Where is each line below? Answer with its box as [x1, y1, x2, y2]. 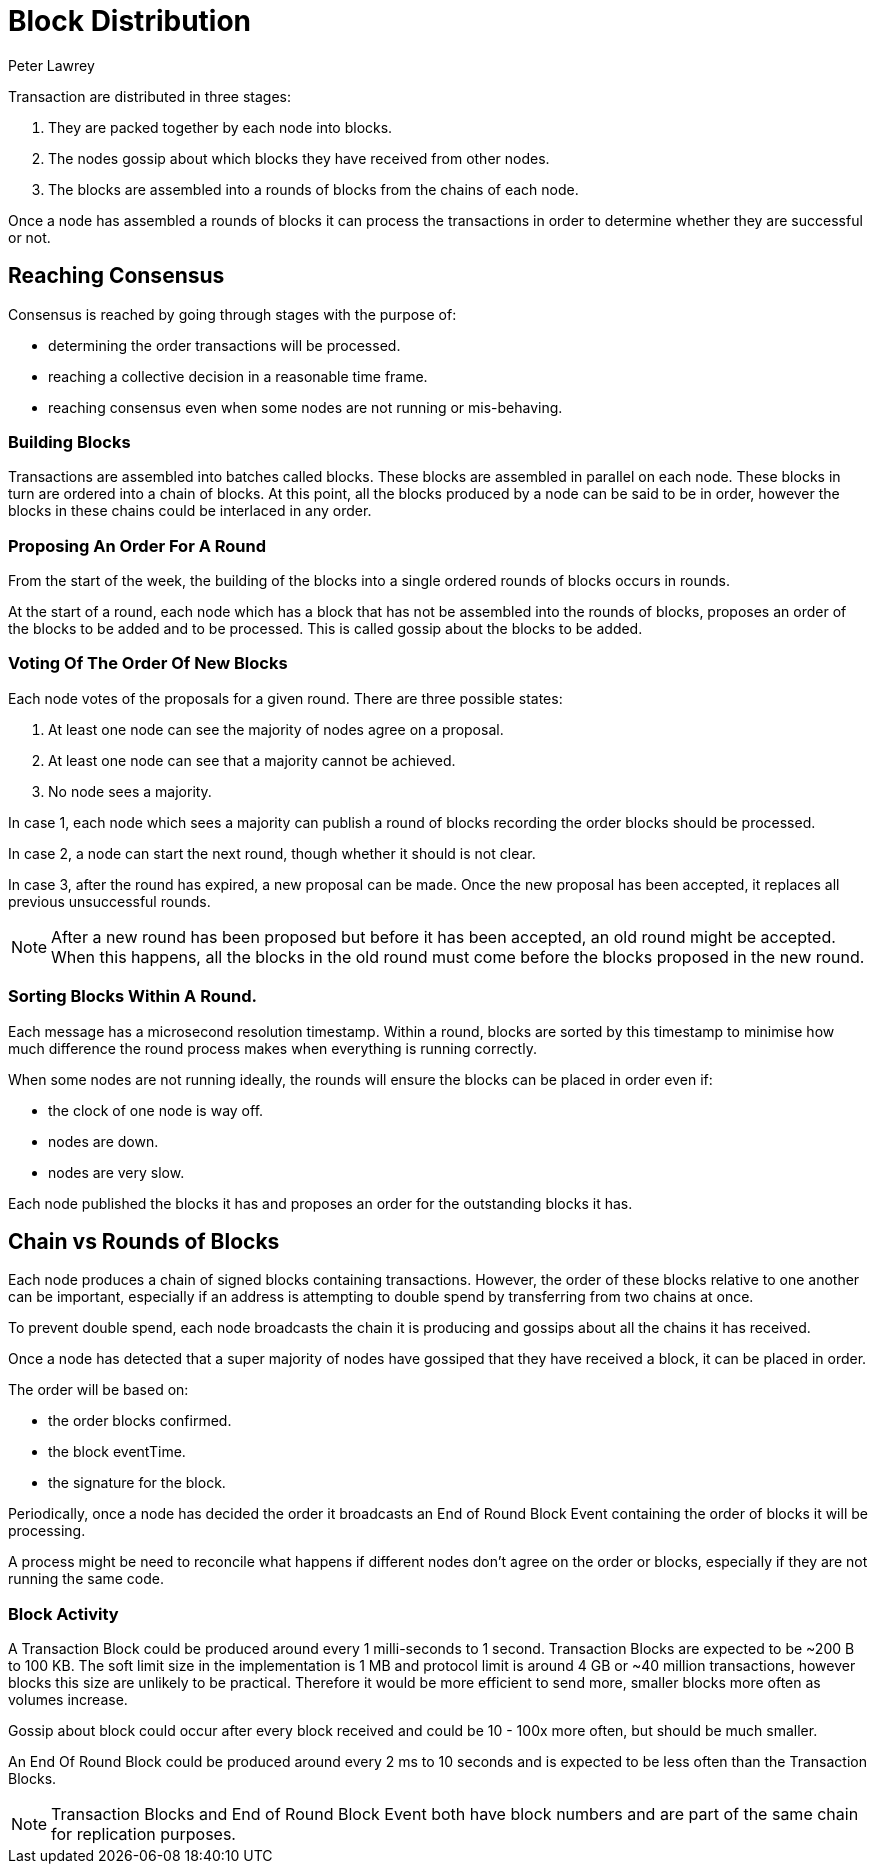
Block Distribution [8, 4, 252, 38]
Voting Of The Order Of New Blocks [8, 653, 288, 674]
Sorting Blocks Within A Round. [8, 986, 257, 1007]
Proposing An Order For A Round [8, 535, 267, 556]
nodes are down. [48, 1132, 159, 1150]
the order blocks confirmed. [48, 1412, 232, 1430]
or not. [8, 228, 51, 246]
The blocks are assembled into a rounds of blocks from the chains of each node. [48, 180, 579, 198]
